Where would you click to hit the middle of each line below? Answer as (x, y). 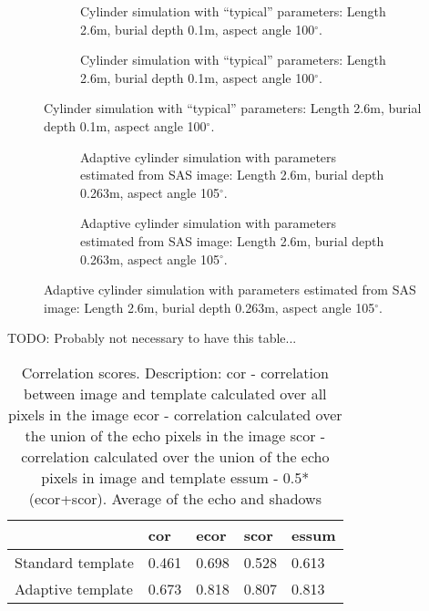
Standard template (74, 562)
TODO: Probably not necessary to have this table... (152, 338)
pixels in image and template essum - (160, 477)
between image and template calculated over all (175, 393)
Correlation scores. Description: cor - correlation (175, 372)
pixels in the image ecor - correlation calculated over (175, 414)
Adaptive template (74, 588)
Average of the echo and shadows (216, 498)
